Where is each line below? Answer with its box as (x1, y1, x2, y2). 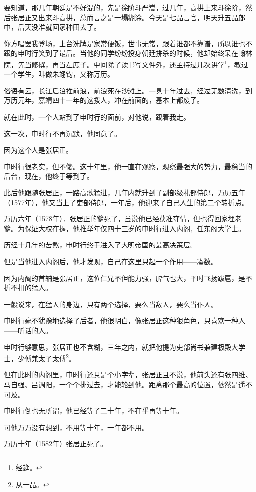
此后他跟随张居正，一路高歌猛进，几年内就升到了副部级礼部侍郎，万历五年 (4, 187, 245, 197)
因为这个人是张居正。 (4, 145, 73, 155)
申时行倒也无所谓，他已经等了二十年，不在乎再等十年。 (4, 405, 183, 416)
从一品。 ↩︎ (15, 479, 49, 489)
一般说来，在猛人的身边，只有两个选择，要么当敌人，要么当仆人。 (4, 299, 218, 309)
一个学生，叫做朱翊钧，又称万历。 (4, 69, 114, 79)
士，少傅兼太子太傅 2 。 (4, 352, 76, 363)
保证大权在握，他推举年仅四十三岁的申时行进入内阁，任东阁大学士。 (24, 223, 245, 233)
